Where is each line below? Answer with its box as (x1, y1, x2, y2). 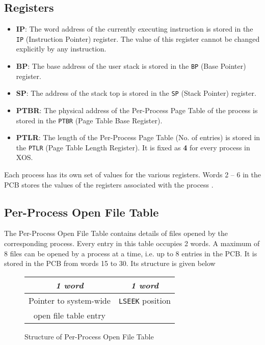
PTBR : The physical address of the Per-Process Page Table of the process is (16, 104, 258, 115)
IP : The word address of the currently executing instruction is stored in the (16, 23, 253, 34)
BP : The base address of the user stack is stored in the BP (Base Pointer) (16, 61, 246, 71)
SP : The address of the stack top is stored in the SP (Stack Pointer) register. (16, 88, 256, 98)
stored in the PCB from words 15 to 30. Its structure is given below (4, 258, 216, 269)
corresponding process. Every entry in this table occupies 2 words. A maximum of (4, 238, 260, 249)
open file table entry (33, 309, 105, 321)
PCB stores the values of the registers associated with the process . (4, 179, 214, 190)
